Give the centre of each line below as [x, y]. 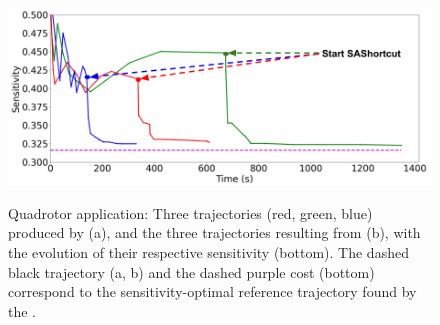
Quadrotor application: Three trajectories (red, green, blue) [190, 212]
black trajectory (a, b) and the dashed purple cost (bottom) [191, 271]
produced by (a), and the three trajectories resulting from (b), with [214, 232]
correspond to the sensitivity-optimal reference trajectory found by [212, 291]
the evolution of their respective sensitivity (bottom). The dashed [208, 252]
